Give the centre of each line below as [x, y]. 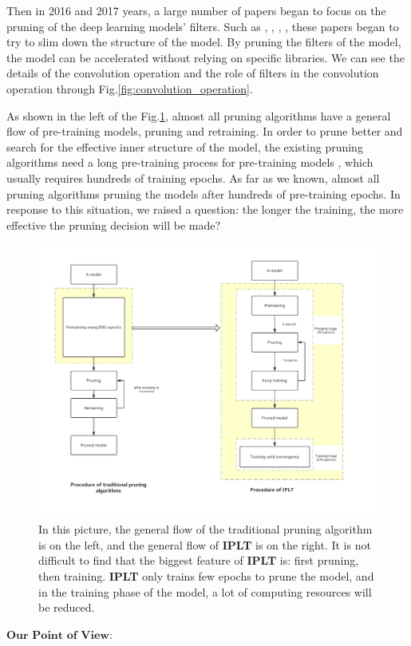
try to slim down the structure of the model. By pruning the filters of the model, [204, 42]
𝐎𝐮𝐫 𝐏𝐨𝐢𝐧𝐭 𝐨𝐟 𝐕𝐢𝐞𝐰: [59, 635]
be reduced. [67, 607]
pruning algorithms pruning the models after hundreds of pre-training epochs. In [204, 193]
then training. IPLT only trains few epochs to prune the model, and [206, 575]
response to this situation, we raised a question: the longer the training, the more [205, 209]
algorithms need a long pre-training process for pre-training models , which [190, 162]
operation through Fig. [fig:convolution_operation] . [130, 88]
